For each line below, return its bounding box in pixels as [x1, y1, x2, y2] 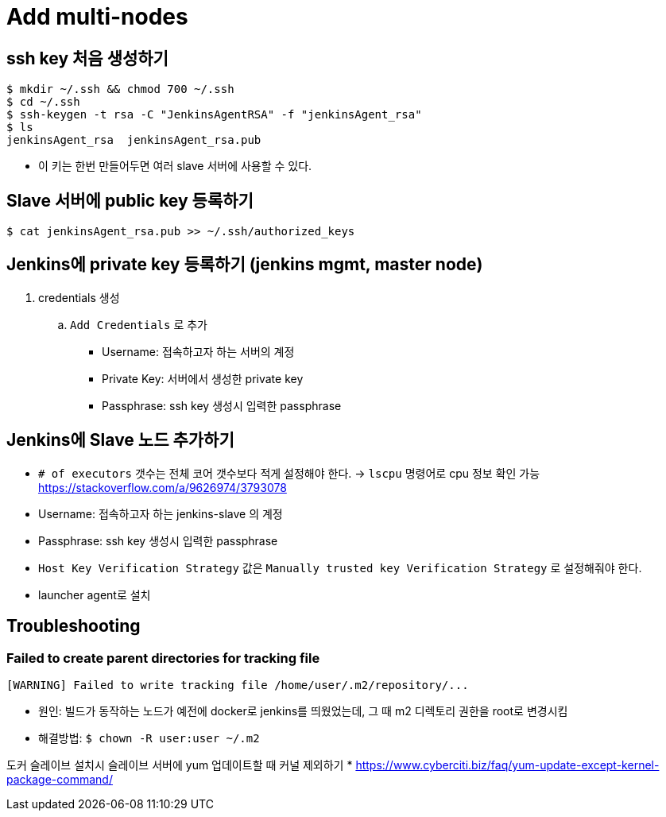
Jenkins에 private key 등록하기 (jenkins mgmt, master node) [6, 254, 483, 275]
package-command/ [6, 772, 113, 786]
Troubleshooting [6, 616, 141, 637]
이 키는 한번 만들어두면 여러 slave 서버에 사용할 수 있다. [38, 159, 312, 173]
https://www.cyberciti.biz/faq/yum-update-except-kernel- [355, 757, 660, 772]
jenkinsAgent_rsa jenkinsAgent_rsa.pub [6, 134, 261, 147]
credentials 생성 [38, 290, 120, 304]
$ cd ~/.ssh [6, 95, 80, 109]
